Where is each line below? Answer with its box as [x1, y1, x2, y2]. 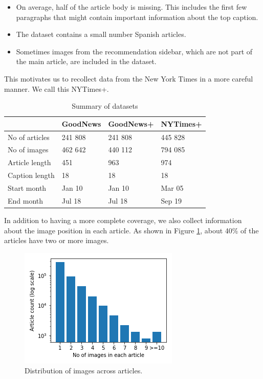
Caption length [8, 170, 55, 181]
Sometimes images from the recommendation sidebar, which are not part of [16, 46, 253, 56]
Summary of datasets [72, 101, 138, 111]
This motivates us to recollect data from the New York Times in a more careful [4, 73, 253, 84]
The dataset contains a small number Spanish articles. [16, 29, 186, 39]
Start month [8, 182, 47, 193]
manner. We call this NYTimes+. [4, 83, 109, 94]
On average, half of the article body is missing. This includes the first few [16, 2, 247, 12]
